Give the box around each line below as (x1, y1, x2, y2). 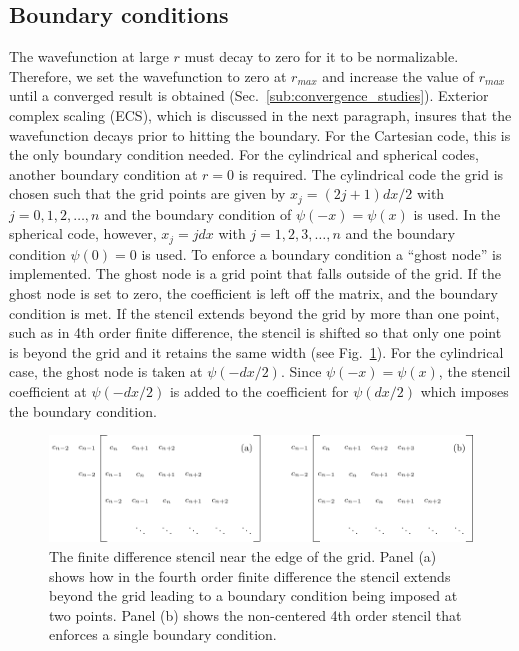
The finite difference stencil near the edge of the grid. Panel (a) (49, 545, 437, 566)
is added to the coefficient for (169, 381, 349, 402)
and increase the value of (322, 65, 475, 86)
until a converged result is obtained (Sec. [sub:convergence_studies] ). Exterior (9, 85, 489, 106)
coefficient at (9, 381, 87, 402)
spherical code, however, (9, 223, 157, 244)
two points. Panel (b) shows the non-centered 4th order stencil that (49, 604, 462, 625)
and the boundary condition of (104, 203, 292, 224)
